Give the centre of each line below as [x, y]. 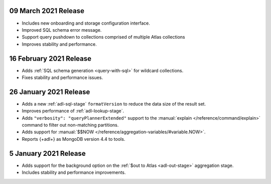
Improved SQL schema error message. [62, 30]
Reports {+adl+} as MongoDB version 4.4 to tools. [74, 139]
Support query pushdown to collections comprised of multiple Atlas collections [103, 37]
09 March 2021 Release [47, 11]
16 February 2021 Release [50, 59]
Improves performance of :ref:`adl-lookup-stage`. [73, 111]
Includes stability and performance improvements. [74, 172]
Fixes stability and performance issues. [62, 77]
